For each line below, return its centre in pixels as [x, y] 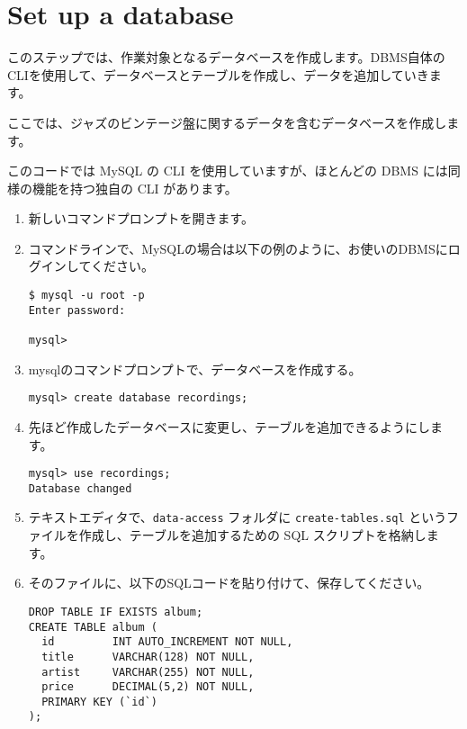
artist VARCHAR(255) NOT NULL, [148, 672]
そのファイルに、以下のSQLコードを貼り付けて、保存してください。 [229, 583]
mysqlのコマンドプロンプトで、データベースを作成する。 [195, 369]
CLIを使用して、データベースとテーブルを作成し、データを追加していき [218, 74]
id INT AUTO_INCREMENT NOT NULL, [167, 642]
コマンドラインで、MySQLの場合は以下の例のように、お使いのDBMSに [238, 248]
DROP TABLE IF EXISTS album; [116, 612]
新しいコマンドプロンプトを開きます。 [141, 218]
